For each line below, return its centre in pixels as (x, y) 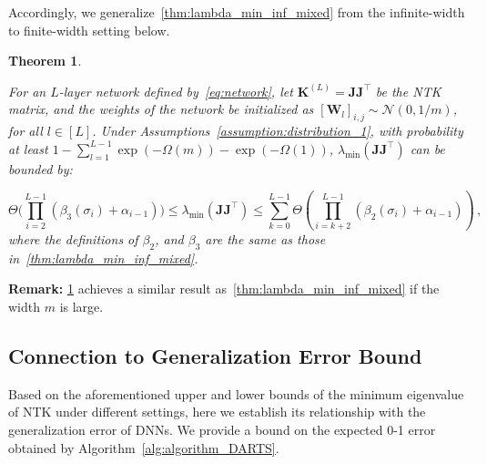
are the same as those (265, 239)
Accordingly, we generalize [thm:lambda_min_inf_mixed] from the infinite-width (237, 12)
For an (27, 91)
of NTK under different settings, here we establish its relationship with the (217, 412)
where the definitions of (73, 239)
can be (427, 148)
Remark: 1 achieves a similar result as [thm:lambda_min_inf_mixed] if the (224, 289)
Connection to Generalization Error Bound (215, 356)
